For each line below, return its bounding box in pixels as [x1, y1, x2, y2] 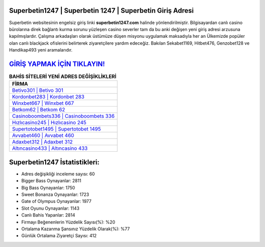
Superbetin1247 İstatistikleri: [9, 158, 100, 166]
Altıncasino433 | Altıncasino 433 [12, 145, 88, 152]
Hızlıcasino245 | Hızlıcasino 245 [12, 119, 87, 126]
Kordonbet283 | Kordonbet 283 [12, 93, 84, 100]
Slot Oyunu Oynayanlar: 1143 [21, 205, 79, 211]
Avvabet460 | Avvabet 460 [12, 132, 75, 139]
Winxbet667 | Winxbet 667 [12, 100, 74, 107]
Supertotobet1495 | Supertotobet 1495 [12, 126, 101, 133]
